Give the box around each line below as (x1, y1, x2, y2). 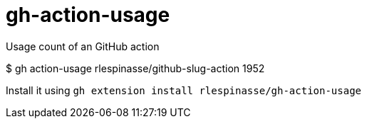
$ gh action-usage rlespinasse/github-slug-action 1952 (6, 62, 265, 74)
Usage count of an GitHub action (6, 40, 160, 52)
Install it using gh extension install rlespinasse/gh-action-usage (6, 84, 361, 96)
